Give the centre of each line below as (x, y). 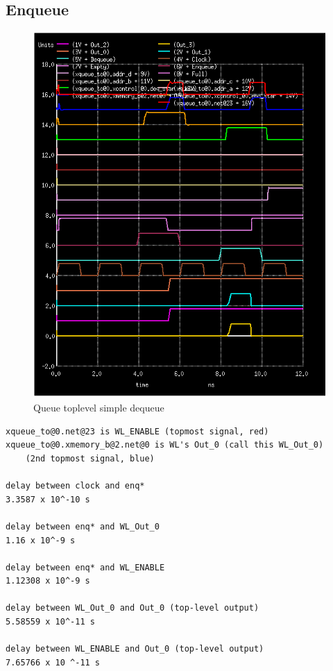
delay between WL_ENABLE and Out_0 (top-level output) (135, 649)
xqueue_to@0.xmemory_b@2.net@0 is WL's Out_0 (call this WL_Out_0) (165, 445)
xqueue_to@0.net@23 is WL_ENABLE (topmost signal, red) (137, 431)
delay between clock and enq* (75, 486)
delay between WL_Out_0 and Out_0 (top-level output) (133, 608)
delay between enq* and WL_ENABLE (85, 567)
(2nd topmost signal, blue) (90, 458)
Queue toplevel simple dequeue (99, 408)
